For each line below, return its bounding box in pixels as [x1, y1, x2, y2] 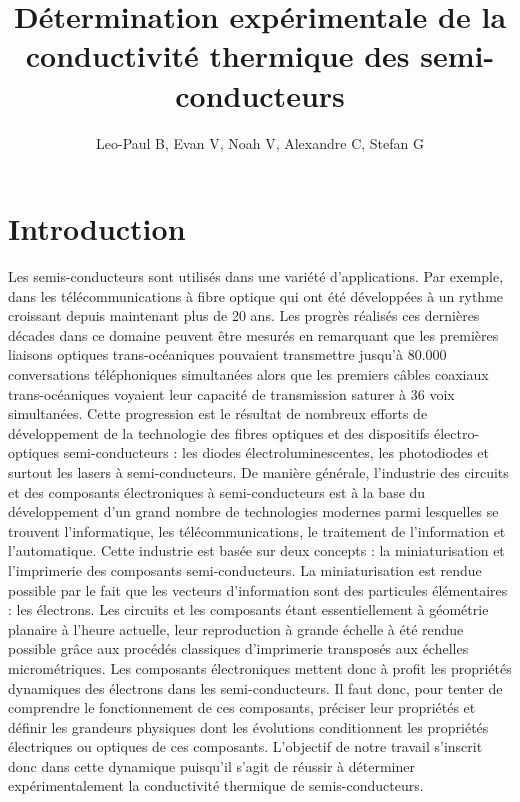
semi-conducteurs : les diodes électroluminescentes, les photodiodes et [63, 442, 489, 463]
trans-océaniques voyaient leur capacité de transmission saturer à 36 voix [8, 383, 455, 404]
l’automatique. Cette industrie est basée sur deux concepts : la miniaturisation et [8, 540, 505, 561]
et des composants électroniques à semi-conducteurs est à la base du [8, 481, 426, 502]
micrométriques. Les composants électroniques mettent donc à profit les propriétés [8, 657, 512, 678]
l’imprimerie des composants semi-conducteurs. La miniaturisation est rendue [8, 559, 482, 580]
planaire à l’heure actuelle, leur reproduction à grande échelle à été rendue [8, 618, 464, 639]
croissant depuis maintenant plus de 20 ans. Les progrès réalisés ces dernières [8, 305, 480, 326]
